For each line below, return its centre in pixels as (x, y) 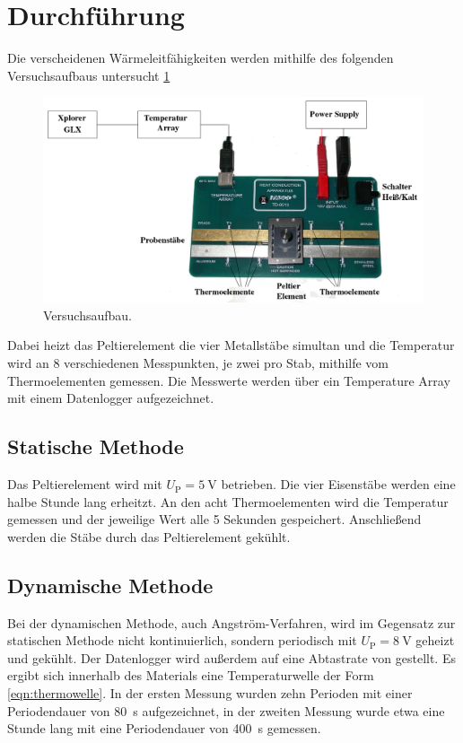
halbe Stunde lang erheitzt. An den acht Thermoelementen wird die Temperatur (228, 501)
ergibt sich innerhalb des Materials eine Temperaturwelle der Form (191, 675)
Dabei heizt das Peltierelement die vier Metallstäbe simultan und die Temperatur (231, 345)
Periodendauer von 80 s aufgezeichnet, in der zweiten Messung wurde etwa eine (226, 710)
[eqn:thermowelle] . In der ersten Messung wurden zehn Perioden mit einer (210, 693)
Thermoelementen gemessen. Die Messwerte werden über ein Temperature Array (229, 380)
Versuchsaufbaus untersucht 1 (89, 75)
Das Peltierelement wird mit (85, 484)
